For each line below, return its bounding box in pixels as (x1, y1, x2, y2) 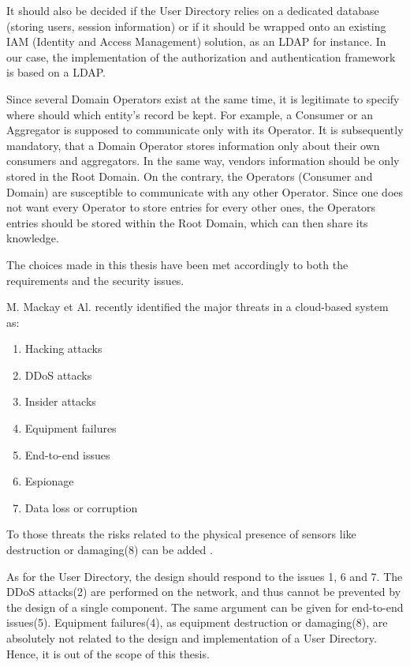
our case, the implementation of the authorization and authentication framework (6, 48, 396, 65)
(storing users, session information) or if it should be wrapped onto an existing (6, 17, 386, 34)
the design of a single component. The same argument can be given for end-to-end (6, 598, 404, 615)
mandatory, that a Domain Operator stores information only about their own (6, 137, 380, 153)
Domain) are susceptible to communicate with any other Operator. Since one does (6, 183, 404, 200)
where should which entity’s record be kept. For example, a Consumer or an (6, 106, 373, 122)
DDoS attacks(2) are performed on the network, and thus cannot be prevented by (6, 583, 401, 600)
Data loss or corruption (24, 499, 138, 515)
